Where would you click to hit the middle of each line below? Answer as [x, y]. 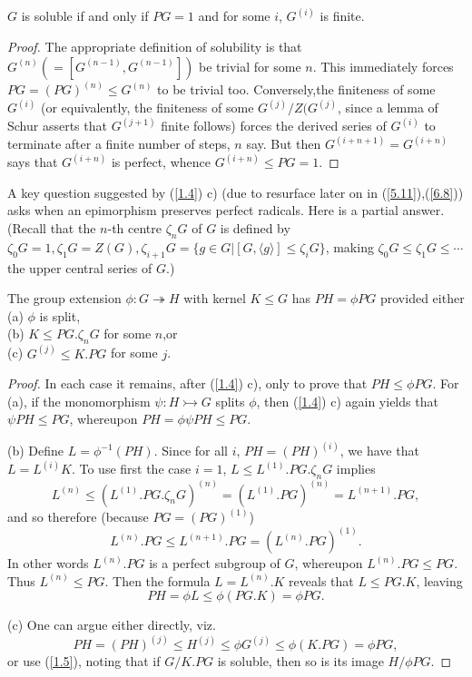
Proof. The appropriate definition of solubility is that [155, 47]
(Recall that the [52, 227]
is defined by [255, 227]
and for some [234, 16]
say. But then [284, 144]
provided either [422, 298]
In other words [48, 563]
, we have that [379, 451]
